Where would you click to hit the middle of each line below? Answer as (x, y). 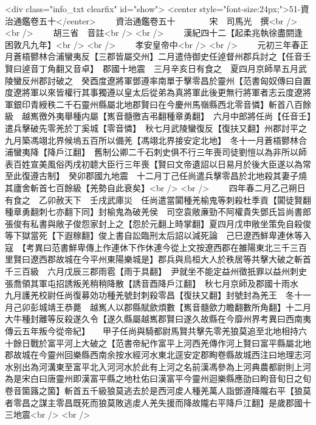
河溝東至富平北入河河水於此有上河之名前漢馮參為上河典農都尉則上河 (175, 366)
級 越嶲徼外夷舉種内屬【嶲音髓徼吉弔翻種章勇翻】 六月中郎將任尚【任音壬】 (158, 116)
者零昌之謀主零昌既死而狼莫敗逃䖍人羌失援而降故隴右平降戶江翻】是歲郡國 (154, 402)
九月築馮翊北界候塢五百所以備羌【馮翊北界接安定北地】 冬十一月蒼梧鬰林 (152, 140)
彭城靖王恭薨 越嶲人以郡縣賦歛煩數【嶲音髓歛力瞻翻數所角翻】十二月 (170, 307)
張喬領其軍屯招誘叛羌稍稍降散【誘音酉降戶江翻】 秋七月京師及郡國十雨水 (152, 283)
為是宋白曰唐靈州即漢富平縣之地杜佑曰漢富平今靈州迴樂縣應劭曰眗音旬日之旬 (158, 378)
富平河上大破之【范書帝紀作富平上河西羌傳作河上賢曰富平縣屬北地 (179, 342)
